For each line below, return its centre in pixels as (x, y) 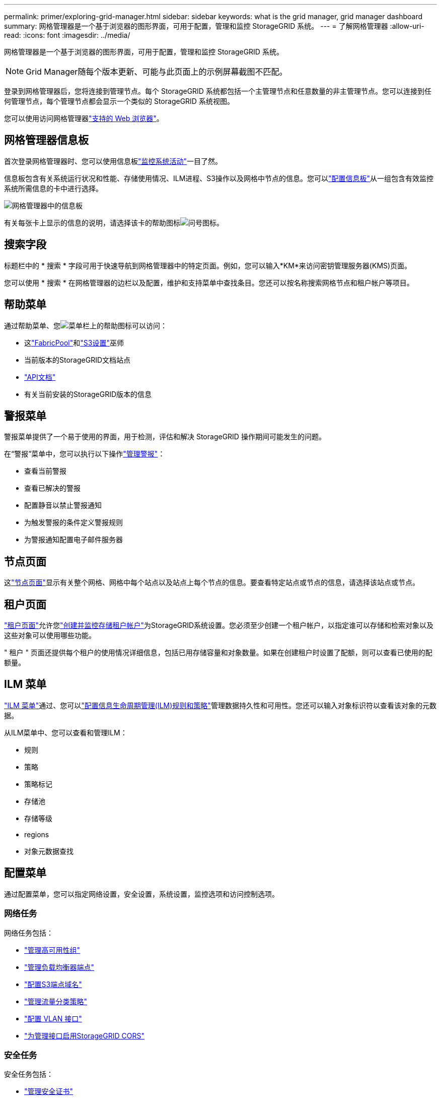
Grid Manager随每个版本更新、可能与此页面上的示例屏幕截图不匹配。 (157, 72)
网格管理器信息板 (46, 140)
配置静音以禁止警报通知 (63, 505)
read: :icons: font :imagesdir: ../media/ (67, 35)
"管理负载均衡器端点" (59, 967)
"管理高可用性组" (52, 950)
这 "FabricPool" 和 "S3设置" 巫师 (74, 342)
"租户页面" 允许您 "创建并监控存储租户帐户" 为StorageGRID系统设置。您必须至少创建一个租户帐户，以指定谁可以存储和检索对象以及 (219, 625)
